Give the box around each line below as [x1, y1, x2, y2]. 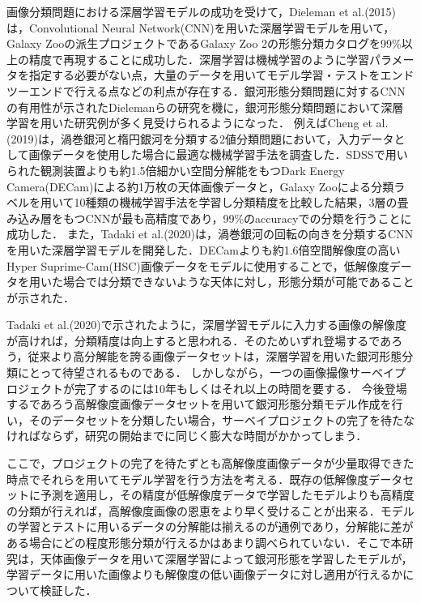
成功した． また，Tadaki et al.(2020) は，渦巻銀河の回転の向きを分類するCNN [6, 225, 414, 242]
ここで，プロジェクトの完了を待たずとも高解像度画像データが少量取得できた [6, 455, 415, 472]
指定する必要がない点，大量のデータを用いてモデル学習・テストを [28, 66, 381, 83]
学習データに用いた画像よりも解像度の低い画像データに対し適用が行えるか [6, 566, 403, 583]
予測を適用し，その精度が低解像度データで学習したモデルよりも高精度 [40, 486, 415, 503]
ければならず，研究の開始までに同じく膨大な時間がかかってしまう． [6, 427, 368, 444]
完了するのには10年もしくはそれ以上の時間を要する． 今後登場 [74, 379, 407, 396]
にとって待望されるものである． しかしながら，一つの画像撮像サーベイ [17, 364, 394, 381]
